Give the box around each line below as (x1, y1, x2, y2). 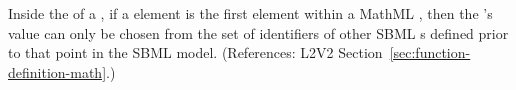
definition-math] (8, 61, 107, 82)
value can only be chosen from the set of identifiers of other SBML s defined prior (8, 22, 509, 43)
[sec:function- (389, 42, 471, 63)
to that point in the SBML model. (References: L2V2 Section (8, 42, 383, 63)
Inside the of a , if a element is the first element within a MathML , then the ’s (8, 3, 493, 23)
